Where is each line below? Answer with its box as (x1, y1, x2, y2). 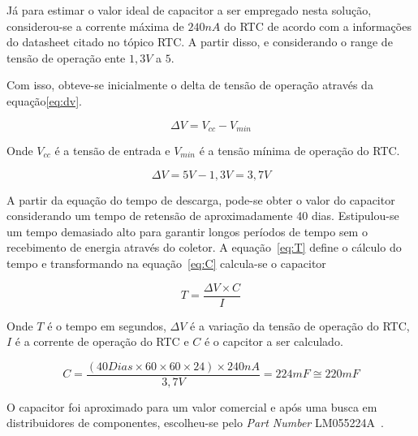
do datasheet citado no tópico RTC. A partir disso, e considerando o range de (6, 33, 393, 50)
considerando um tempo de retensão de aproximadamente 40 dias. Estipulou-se (6, 207, 399, 224)
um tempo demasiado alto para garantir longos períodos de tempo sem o (6, 222, 368, 240)
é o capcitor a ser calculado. (204, 333, 343, 350)
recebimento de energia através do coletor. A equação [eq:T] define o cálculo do (6, 239, 402, 256)
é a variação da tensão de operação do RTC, (190, 317, 410, 334)
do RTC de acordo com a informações (224, 17, 412, 34)
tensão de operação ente (6, 49, 126, 66)
